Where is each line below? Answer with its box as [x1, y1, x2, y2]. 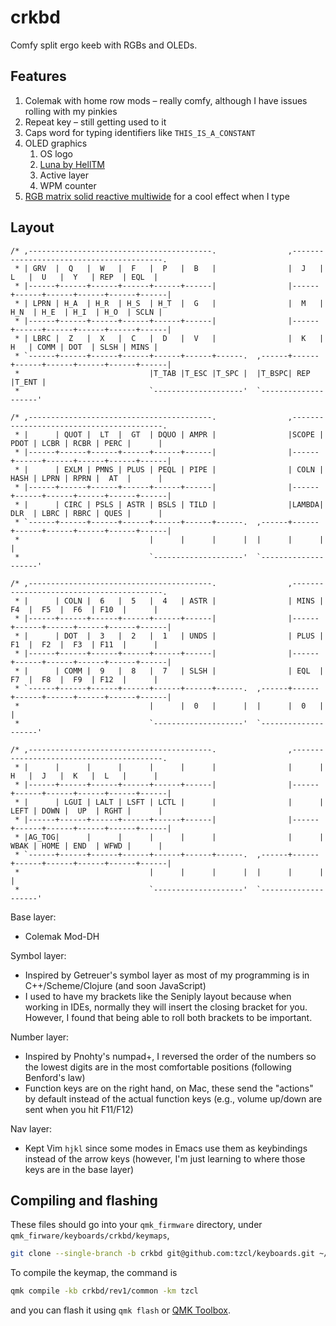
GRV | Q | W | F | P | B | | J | [32, 263, 325, 273]
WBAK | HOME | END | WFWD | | [10, 841, 163, 851]
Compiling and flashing [10, 1192, 158, 1209]
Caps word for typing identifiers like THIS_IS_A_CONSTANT [24, 126, 256, 138]
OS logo [39, 147, 73, 160]
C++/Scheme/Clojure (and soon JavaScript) [24, 979, 207, 991]
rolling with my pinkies [24, 105, 118, 117]
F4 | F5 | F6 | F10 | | [10, 604, 159, 615]
